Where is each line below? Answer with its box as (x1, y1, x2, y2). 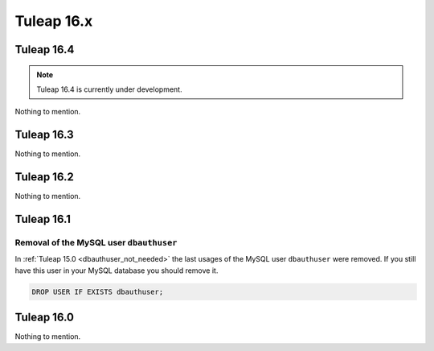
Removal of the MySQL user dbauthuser (14, 237, 178, 248)
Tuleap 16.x (14, 12, 93, 30)
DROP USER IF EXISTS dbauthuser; (31, 287, 164, 296)
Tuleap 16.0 (14, 311, 74, 324)
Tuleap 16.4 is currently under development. (36, 85, 182, 94)
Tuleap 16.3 (14, 128, 74, 142)
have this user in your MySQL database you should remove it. (14, 266, 219, 275)
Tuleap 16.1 (14, 212, 72, 225)
